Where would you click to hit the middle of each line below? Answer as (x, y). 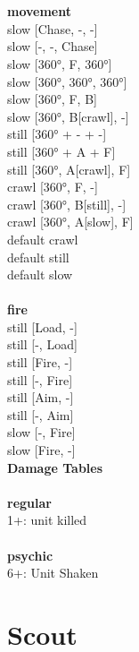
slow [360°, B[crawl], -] (68, 116)
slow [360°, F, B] (52, 99)
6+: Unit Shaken (53, 573)
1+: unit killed (47, 520)
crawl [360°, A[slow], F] (70, 222)
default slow (40, 275)
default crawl (43, 239)
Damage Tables (55, 467)
